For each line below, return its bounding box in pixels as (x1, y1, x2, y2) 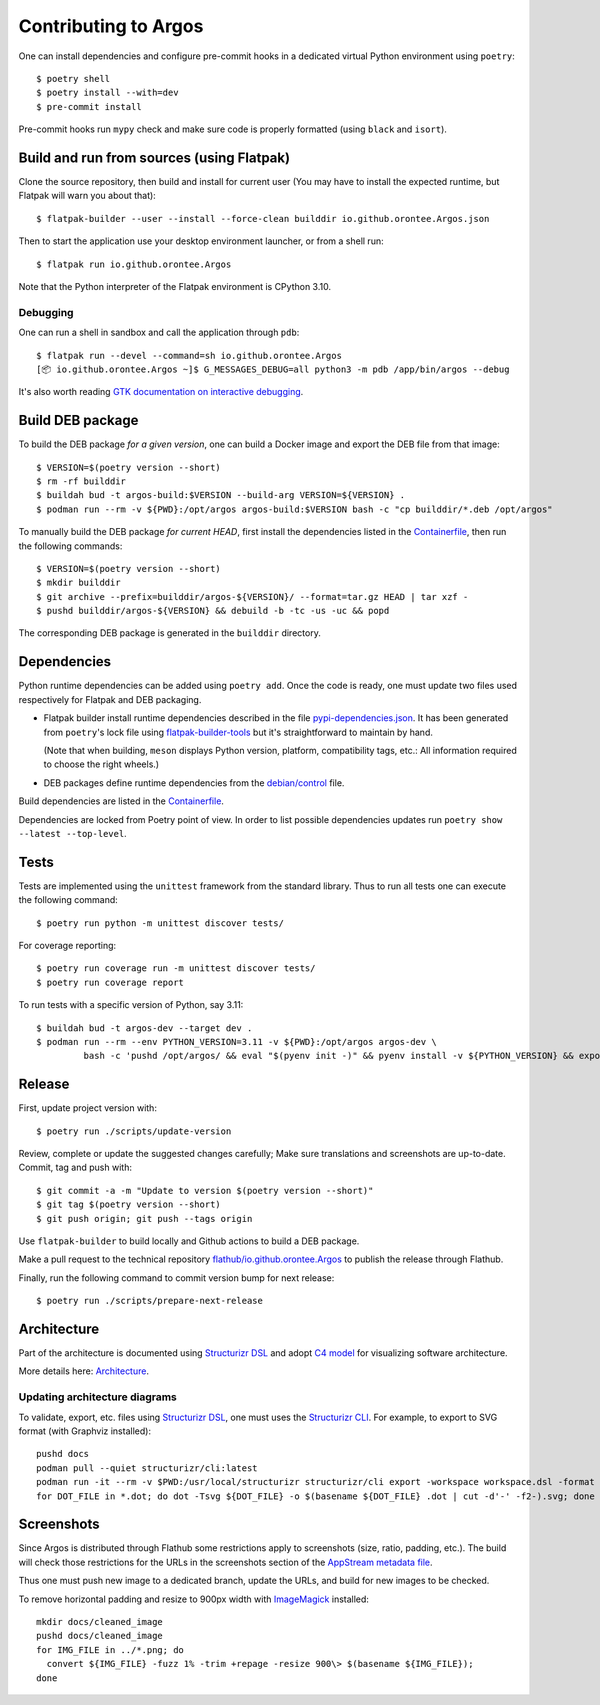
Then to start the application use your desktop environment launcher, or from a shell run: (18, 235, 384, 247)
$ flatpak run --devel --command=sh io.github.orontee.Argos (36, 350, 342, 361)
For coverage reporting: (18, 939, 117, 951)
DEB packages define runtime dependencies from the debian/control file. (43, 776, 345, 789)
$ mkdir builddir (36, 577, 121, 589)
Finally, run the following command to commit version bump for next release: (18, 1271, 335, 1284)
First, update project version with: (18, 1102, 157, 1114)
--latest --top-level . (18, 827, 127, 839)
